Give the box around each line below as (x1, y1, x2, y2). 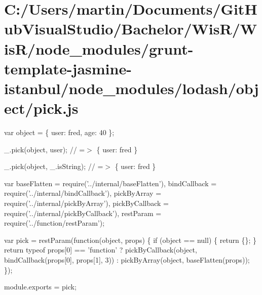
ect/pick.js (4, 98, 79, 118)
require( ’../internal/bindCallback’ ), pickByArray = (4, 188, 162, 198)
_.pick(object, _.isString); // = (4, 161, 103, 172)
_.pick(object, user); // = (4, 144, 85, 154)
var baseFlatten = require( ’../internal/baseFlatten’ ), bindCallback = (4, 178, 217, 188)
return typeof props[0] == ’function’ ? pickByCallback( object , (4, 244, 197, 255)
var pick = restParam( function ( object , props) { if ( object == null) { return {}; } (4, 234, 257, 245)
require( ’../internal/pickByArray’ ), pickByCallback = (4, 198, 169, 208)
